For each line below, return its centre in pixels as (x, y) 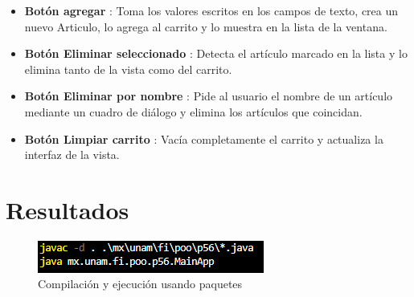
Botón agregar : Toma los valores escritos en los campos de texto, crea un (211, 10)
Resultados (68, 209)
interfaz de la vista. (72, 155)
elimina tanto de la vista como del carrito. (128, 69)
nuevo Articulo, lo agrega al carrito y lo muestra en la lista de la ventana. (206, 26)
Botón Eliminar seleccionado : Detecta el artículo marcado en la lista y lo (216, 53)
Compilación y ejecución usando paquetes (140, 284)
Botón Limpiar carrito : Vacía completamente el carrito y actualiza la (204, 138)
